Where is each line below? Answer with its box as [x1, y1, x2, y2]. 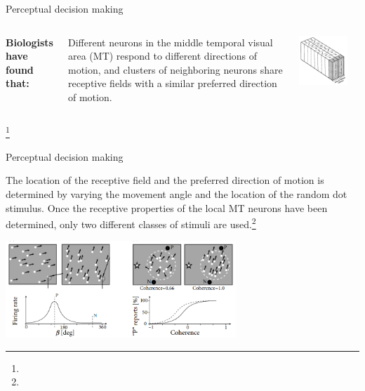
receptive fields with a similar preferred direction [67, 76, 277, 91]
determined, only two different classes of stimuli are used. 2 [6, 215, 256, 231]
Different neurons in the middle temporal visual [67, 34, 273, 49]
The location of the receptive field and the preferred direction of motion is [6, 173, 324, 187]
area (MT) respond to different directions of [67, 48, 258, 63]
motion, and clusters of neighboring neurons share [67, 62, 283, 77]
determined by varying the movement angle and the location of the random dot [6, 187, 347, 201]
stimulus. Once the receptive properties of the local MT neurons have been [6, 200, 328, 215]
